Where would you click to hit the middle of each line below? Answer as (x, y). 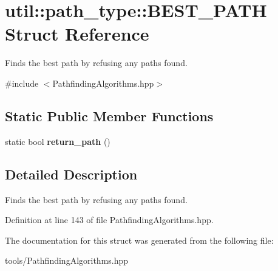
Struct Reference (77, 34)
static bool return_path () (58, 141)
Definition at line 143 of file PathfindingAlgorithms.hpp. (109, 220)
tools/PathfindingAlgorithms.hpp (67, 260)
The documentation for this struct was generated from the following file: (139, 240)
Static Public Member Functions (109, 115)
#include (22, 83)
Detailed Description (71, 174)
